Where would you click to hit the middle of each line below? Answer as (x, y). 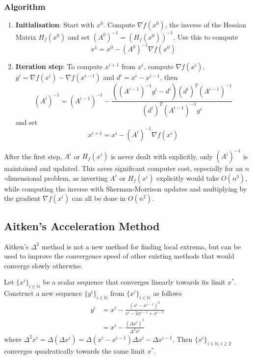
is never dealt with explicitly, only (162, 156)
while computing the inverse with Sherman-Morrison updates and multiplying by (126, 188)
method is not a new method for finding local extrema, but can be (141, 246)
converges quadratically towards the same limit (75, 350)
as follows (167, 293)
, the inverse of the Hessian (206, 25)
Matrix (26, 36)
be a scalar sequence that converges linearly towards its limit (134, 282)
